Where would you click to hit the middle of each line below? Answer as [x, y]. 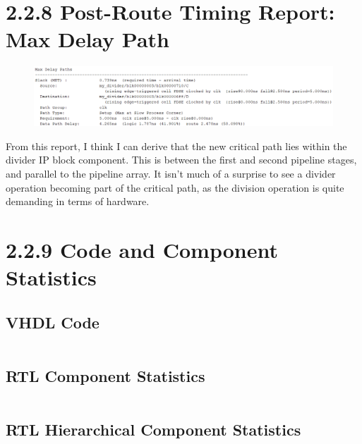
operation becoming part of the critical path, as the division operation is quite [175, 187]
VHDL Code [53, 322]
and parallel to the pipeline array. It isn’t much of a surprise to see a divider [171, 173]
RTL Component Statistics [105, 375]
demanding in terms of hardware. [78, 201]
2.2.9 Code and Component [142, 249]
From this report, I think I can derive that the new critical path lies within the [176, 146]
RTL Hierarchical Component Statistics [153, 430]
